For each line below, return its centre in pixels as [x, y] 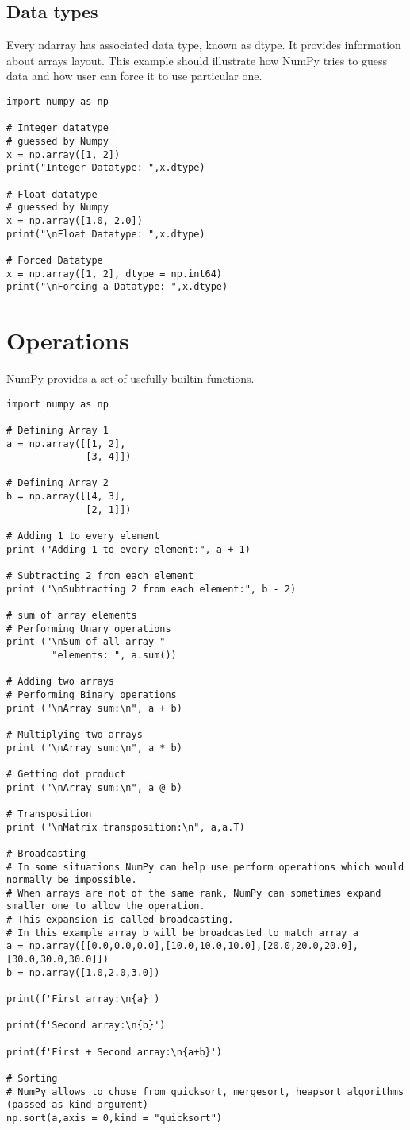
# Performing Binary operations [92, 694]
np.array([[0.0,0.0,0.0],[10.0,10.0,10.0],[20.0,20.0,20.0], [194, 946]
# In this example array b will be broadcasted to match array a [182, 933]
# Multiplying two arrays [75, 734]
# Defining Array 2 [57, 483]
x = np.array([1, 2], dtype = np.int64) [115, 274]
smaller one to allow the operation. [106, 906]
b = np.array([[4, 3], [66, 497]
